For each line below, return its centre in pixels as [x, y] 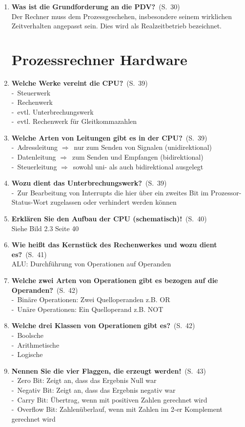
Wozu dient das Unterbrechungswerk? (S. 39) [89, 183]
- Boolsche [27, 335]
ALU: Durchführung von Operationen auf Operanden [91, 264]
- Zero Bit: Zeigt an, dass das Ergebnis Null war [84, 380]
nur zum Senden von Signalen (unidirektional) [143, 147]
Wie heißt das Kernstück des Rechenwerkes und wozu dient [114, 245]
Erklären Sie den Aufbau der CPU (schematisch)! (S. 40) [109, 219]
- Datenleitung [34, 157]
